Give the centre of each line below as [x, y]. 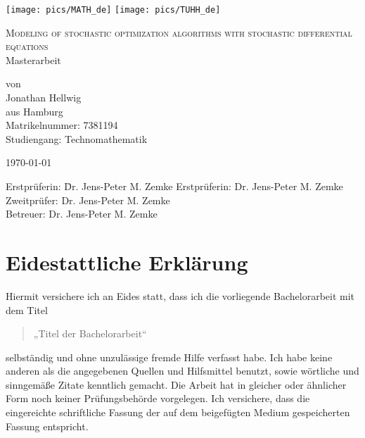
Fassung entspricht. [47, 426]
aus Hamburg [34, 111]
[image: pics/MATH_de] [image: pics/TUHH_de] [113, 10]
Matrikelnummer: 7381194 [62, 125]
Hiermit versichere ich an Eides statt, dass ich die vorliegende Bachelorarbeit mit [180, 295]
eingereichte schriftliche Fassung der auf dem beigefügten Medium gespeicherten [178, 412]
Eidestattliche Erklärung [127, 262]
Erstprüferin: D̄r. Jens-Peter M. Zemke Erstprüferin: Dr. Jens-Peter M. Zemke [174, 186]
